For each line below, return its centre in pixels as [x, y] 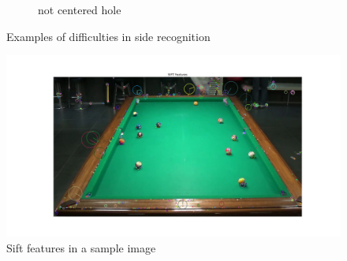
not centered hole [80, 9]
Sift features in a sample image [81, 247]
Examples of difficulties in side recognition [108, 36]
